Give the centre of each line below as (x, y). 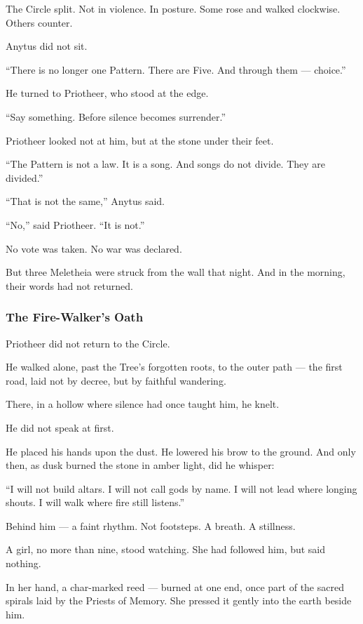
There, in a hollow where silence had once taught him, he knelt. (143, 404)
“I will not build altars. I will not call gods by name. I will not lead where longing (181, 488)
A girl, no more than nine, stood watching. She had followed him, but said (166, 549)
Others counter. (39, 22)
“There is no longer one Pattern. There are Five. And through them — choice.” (176, 69)
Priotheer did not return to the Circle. (88, 343)
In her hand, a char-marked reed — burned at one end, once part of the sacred (175, 586)
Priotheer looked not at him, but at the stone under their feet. (140, 140)
